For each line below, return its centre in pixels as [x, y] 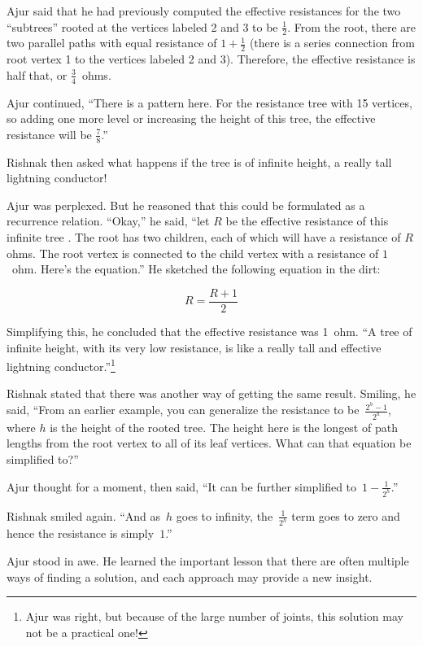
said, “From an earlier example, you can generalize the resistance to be [183, 410]
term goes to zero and [346, 515]
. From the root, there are [352, 26]
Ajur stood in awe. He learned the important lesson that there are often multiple [208, 561]
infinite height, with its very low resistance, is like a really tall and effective [194, 347]
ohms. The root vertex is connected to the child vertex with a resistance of [193, 253]
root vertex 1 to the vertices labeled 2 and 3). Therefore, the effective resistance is [211, 59]
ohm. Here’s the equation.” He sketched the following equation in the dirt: [196, 269]
